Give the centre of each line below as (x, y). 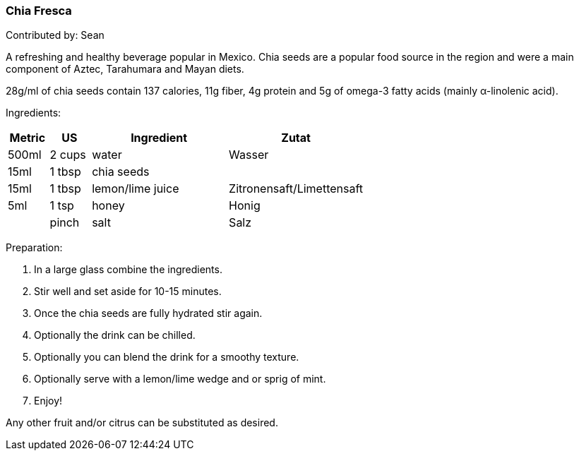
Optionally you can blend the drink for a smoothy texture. (167, 357)
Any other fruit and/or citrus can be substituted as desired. (142, 423)
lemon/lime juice (136, 189)
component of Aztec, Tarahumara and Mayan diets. (125, 69)
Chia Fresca (39, 11)
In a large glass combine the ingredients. (128, 270)
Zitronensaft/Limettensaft (296, 189)
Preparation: (34, 248)
